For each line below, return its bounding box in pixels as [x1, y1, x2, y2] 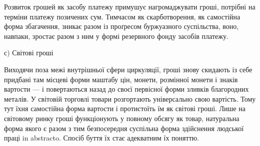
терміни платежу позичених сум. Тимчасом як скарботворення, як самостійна [4, 11, 240, 21]
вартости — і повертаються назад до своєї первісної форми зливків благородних [4, 84, 249, 94]
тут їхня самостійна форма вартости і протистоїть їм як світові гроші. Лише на [4, 103, 245, 114]
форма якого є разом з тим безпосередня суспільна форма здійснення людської [4, 123, 244, 133]
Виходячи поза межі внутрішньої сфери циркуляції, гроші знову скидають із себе [4, 64, 252, 74]
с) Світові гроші [4, 47, 53, 58]
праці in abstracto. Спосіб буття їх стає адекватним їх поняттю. [4, 133, 199, 143]
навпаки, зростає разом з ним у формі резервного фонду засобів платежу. [4, 30, 228, 41]
